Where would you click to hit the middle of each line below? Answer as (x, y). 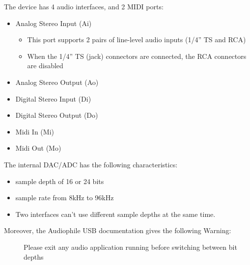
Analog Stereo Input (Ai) (54, 23)
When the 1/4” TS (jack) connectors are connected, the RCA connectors (137, 56)
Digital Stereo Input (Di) (53, 98)
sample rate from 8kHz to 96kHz (65, 198)
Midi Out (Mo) (38, 148)
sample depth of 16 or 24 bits (60, 181)
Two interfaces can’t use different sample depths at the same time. (115, 214)
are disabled (45, 66)
